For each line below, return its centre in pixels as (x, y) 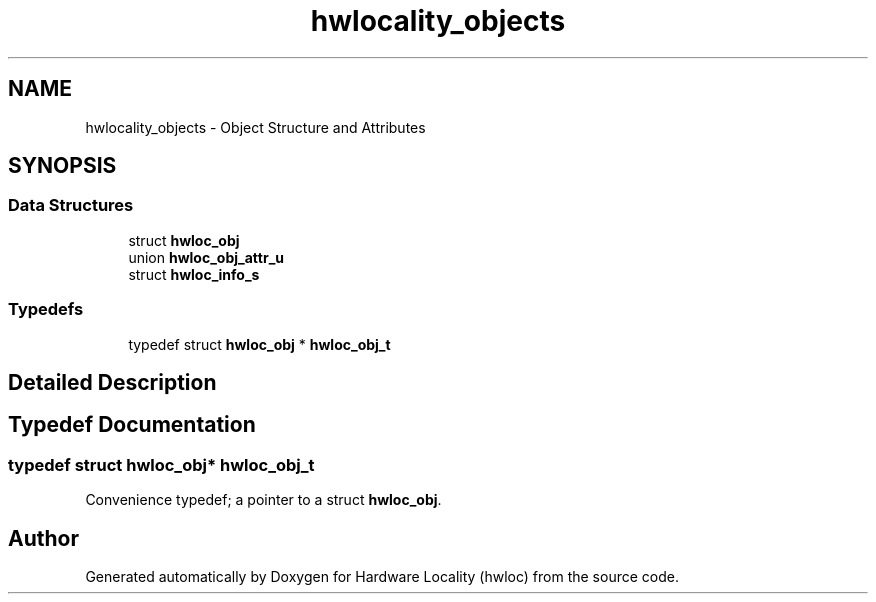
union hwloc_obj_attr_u (206, 257)
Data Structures (71, 205)
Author (43, 538)
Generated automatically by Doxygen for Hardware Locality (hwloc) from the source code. (382, 577)
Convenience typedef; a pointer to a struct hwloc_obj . (263, 500)
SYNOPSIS (62, 166)
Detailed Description (112, 382)
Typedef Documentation (132, 425)
